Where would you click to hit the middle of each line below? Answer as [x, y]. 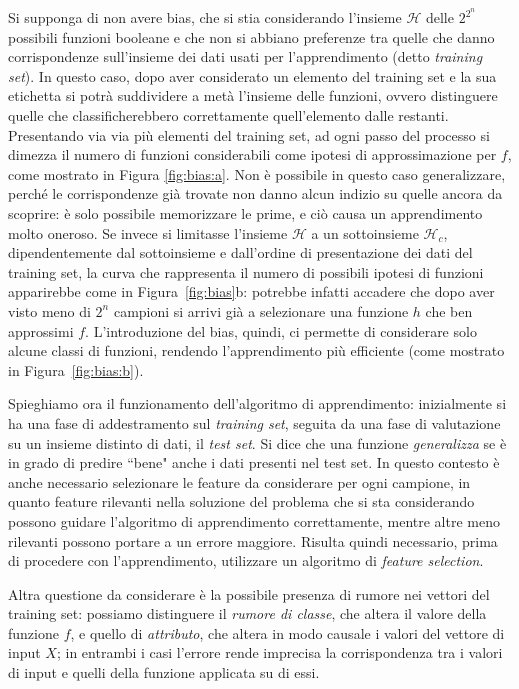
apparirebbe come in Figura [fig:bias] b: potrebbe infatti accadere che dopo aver [251, 291]
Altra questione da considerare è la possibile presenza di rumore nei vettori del [249, 593]
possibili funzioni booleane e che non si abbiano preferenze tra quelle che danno [251, 36]
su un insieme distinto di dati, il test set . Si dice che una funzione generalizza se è [257, 442]
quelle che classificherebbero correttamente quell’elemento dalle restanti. [228, 115]
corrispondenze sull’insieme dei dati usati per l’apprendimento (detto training [245, 56]
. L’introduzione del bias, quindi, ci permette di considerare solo [281, 330]
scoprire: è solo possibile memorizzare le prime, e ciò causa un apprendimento [245, 213]
